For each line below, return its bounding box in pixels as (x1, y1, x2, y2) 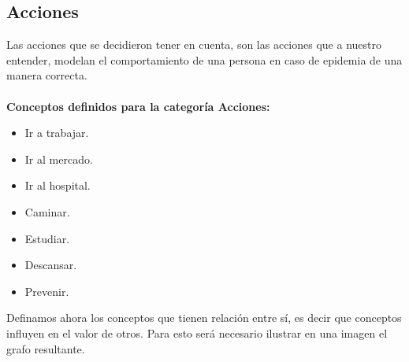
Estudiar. (24, 230, 70, 246)
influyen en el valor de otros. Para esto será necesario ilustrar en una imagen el (6, 324, 388, 341)
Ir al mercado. (24, 150, 93, 167)
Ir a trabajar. (24, 124, 89, 141)
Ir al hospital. (24, 177, 91, 194)
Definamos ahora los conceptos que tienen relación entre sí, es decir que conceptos (6, 309, 402, 326)
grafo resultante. (6, 340, 85, 356)
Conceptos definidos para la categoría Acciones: (6, 98, 270, 114)
